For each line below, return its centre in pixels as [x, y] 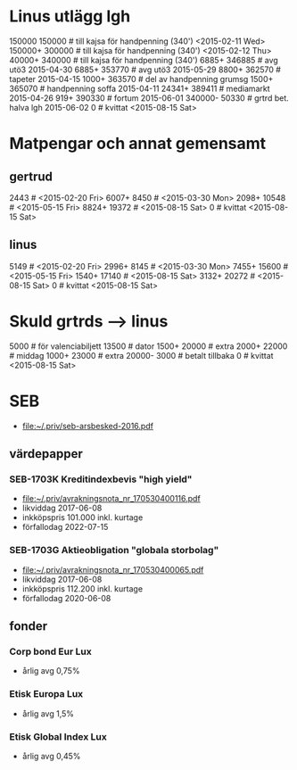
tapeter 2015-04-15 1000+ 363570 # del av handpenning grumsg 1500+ [141, 79]
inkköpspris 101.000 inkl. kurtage [82, 517]
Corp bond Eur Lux [50, 651]
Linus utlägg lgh [70, 17]
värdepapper [46, 454]
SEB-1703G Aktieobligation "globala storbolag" [114, 551]
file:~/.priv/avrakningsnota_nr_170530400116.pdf [111, 499]
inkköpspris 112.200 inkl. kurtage [82, 588]
